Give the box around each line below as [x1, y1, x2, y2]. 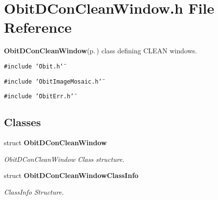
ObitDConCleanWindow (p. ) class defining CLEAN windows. [4, 45, 197, 56]
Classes [4, 114, 41, 130]
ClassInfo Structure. [4, 186, 64, 197]
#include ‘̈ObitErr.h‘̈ [4, 93, 74, 100]
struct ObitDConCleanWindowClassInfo [4, 170, 139, 180]
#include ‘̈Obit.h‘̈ [4, 63, 64, 70]
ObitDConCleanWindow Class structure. [4, 154, 125, 164]
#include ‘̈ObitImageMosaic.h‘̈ [4, 78, 102, 85]
